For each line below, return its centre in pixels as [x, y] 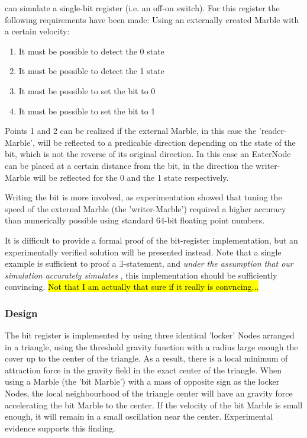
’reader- [273, 131]
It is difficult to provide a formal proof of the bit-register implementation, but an [151, 240]
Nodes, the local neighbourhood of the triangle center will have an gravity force [149, 393]
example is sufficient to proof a [61, 263]
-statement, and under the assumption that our [208, 263]
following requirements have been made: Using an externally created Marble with [152, 19]
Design [21, 313]
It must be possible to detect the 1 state [91, 71]
